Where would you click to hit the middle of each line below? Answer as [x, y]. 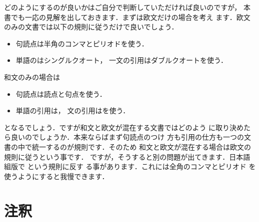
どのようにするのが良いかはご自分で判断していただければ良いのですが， [123, 7]
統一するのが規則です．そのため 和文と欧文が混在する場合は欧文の [141, 146]
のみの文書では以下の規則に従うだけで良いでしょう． [91, 27]
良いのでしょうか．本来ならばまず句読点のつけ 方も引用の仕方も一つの [127, 137]
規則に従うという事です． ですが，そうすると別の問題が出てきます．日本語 [127, 156]
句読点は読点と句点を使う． [61, 94]
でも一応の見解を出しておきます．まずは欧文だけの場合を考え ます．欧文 [130, 17]
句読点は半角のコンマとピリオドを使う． [82, 43]
